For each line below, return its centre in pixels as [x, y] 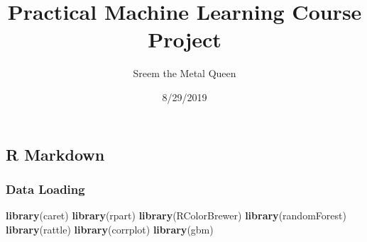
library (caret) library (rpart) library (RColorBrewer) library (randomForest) [176, 215]
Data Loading [45, 189]
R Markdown [55, 154]
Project [185, 39]
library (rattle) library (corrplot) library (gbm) [110, 229]
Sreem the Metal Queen [185, 73]
